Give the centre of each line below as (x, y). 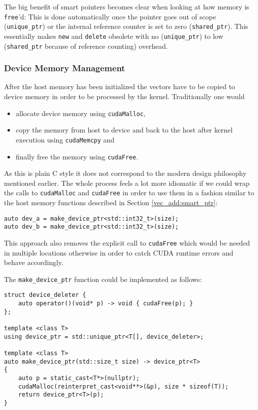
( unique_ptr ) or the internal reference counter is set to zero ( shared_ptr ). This (126, 26)
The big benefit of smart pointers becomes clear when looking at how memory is (127, 6)
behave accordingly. (34, 262)
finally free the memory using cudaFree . (77, 156)
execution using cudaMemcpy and (65, 139)
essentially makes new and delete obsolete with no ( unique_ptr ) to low (114, 36)
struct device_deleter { (45, 295)
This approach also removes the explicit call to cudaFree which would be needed (127, 242)
